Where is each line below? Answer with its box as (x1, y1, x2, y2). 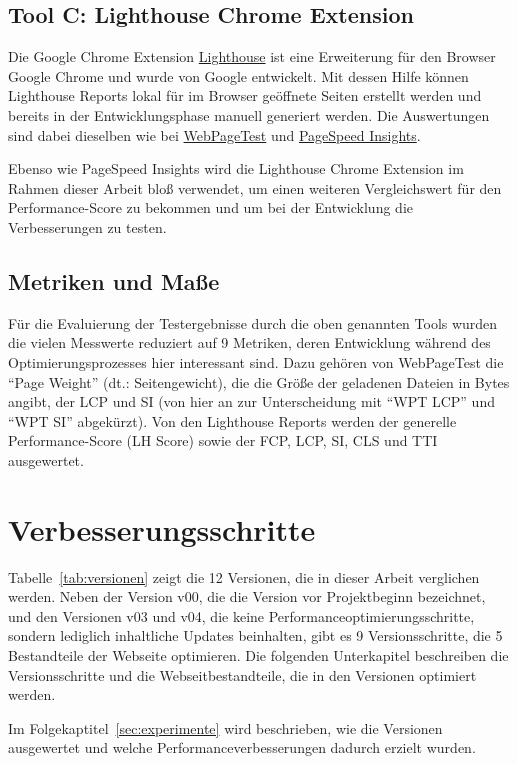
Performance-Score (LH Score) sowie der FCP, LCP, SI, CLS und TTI (8, 430, 438, 451)
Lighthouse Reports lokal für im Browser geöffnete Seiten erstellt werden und (8, 85, 482, 106)
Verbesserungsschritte (8, 508, 316, 549)
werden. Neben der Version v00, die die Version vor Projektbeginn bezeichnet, (8, 586, 486, 607)
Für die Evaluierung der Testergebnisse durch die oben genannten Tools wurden (8, 312, 498, 333)
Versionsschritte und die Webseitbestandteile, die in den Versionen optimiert (8, 664, 477, 685)
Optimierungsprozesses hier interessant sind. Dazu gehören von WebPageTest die (8, 351, 504, 372)
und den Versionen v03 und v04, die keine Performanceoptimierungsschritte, (8, 605, 475, 626)
